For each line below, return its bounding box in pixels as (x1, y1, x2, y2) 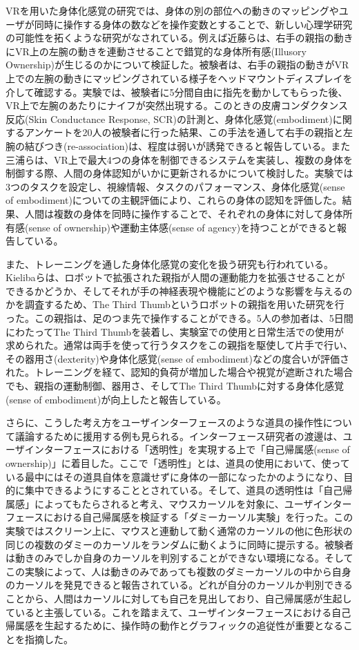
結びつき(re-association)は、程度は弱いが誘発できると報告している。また (24, 138, 351, 153)
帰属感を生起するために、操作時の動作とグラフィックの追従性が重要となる (6, 618, 343, 633)
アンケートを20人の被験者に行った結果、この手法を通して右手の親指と (24, 125, 344, 140)
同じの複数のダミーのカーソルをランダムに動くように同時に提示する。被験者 (6, 537, 353, 551)
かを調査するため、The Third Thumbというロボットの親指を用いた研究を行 (6, 297, 345, 312)
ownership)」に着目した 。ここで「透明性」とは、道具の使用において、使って (6, 456, 350, 470)
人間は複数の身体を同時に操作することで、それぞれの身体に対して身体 (24, 206, 343, 220)
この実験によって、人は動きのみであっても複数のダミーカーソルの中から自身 (6, 564, 351, 578)
